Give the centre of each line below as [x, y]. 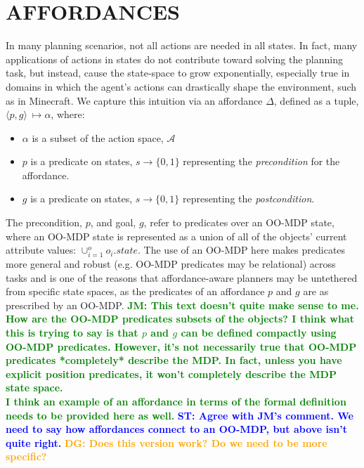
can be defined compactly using [259, 332]
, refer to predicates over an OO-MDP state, [239, 222]
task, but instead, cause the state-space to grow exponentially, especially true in [178, 73]
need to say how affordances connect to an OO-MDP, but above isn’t [177, 429]
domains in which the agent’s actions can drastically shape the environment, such [181, 86]
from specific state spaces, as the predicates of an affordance [135, 291]
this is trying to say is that [72, 332]
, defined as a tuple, [316, 100]
